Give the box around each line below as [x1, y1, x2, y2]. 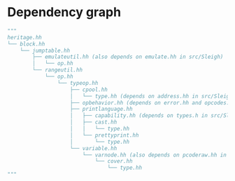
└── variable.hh [69, 145, 117, 152]
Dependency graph [7, 4, 121, 20]
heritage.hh [7, 34, 42, 41]
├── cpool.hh [69, 86, 108, 93]
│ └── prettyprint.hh [69, 131, 139, 139]
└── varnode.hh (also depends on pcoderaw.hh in [82, 152, 227, 159]
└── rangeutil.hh [32, 67, 83, 74]
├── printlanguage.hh [69, 106, 133, 113]
